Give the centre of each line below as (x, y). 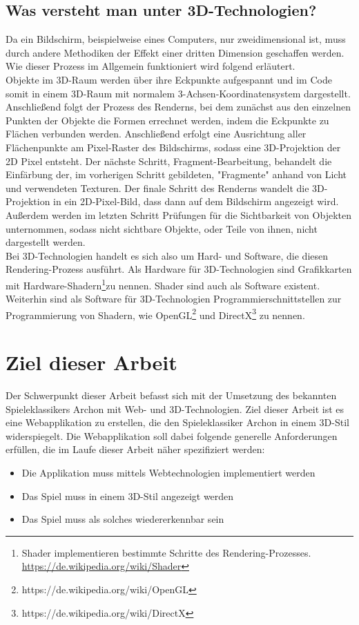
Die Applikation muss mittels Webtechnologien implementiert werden (168, 473)
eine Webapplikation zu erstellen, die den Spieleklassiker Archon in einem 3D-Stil (177, 422)
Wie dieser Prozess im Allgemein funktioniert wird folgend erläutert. (151, 66)
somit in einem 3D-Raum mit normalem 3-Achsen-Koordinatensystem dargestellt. (178, 93)
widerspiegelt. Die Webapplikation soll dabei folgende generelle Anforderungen (172, 435)
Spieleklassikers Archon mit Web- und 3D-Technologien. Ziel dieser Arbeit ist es (175, 408)
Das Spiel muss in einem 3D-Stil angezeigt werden (128, 496)
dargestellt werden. (46, 242)
